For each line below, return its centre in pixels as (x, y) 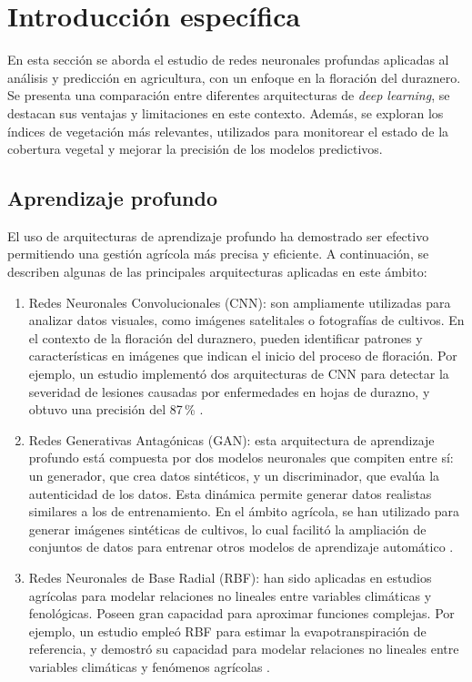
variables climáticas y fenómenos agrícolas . (149, 666)
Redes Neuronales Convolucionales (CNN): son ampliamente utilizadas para (240, 302)
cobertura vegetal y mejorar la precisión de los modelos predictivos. (195, 149)
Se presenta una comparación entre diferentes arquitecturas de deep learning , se (229, 95)
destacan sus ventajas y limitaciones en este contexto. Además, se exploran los (226, 112)
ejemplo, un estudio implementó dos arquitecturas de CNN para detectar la (239, 374)
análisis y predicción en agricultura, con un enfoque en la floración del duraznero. (234, 77)
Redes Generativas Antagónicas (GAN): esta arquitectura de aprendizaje (231, 439)
